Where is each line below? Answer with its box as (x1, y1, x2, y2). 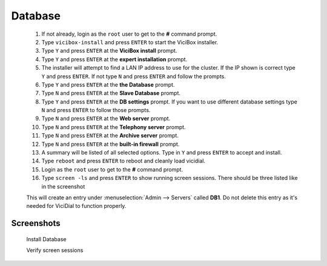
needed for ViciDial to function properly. (26, 202, 127, 210)
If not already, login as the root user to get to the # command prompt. (41, 30, 217, 38)
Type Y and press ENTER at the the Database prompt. (41, 81, 175, 88)
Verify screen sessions (26, 247, 84, 254)
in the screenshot (41, 182, 85, 190)
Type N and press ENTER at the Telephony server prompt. (41, 123, 186, 130)
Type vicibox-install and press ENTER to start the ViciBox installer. (41, 38, 219, 45)
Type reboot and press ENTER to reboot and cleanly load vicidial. (41, 158, 206, 165)
